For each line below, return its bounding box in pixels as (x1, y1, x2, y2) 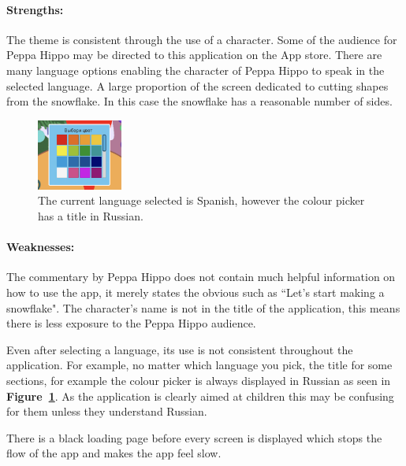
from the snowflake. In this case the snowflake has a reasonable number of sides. (6, 93, 393, 109)
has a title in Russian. (38, 208, 143, 224)
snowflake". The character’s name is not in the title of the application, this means (6, 299, 400, 316)
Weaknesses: (6, 239, 75, 255)
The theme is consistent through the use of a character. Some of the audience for (6, 31, 397, 47)
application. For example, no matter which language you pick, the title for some (6, 357, 393, 373)
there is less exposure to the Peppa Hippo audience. (6, 315, 256, 331)
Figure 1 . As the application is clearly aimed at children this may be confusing (6, 387, 394, 404)
